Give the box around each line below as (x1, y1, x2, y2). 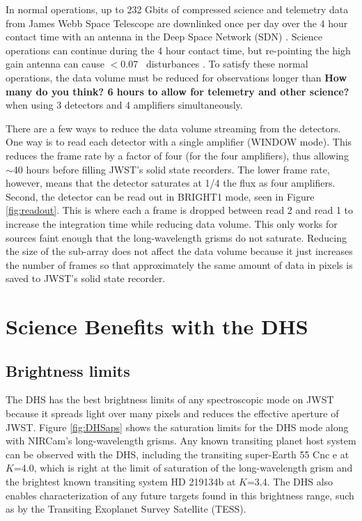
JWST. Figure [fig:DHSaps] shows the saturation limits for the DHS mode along (6, 419, 349, 434)
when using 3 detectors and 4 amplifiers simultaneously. (6, 98, 243, 112)
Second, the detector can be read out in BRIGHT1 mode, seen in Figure (6, 189, 315, 203)
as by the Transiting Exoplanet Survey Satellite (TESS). (6, 501, 246, 516)
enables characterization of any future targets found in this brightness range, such (6, 488, 354, 502)
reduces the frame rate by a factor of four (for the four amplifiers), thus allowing (6, 148, 349, 162)
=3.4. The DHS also (246, 474, 333, 489)
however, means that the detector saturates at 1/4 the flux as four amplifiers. (6, 176, 336, 190)
